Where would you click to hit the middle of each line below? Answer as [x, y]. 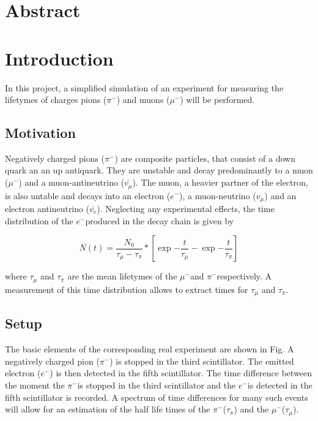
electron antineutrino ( [47, 208]
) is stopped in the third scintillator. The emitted [202, 361]
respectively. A [244, 276]
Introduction [59, 58]
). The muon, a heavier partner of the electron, [220, 182]
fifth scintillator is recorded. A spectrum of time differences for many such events [157, 397]
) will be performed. [217, 100]
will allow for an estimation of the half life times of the [108, 409]
